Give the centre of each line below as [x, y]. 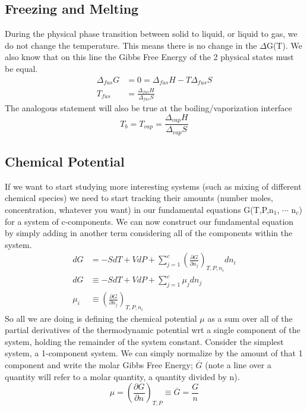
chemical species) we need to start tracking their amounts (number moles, [139, 198]
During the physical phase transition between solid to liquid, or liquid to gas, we [151, 34]
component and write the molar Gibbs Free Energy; [99, 364]
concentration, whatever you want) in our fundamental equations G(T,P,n [139, 209]
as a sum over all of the [250, 318]
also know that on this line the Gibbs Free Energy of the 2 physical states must [149, 57]
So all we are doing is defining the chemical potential [101, 318]
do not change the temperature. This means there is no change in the [131, 45]
